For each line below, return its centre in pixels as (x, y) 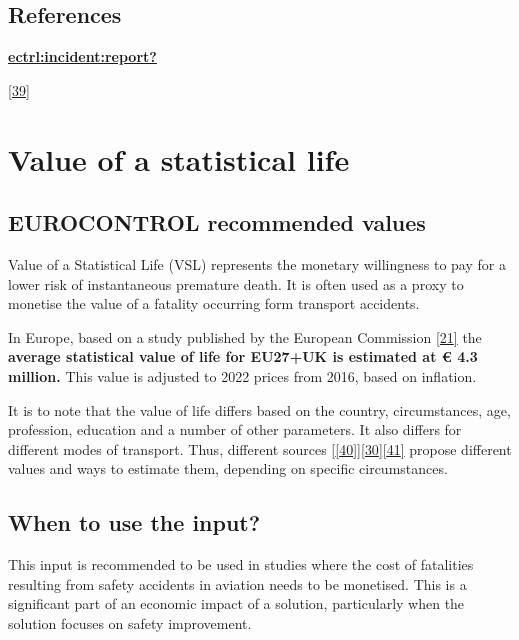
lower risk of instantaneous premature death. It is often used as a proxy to (236, 283)
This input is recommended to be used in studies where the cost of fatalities (241, 564)
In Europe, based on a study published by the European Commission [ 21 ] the (245, 336)
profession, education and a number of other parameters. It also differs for (235, 429)
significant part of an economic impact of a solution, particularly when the (236, 603)
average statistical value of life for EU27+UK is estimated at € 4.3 (243, 356)
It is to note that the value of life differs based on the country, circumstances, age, (259, 409)
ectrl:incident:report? (82, 56)
